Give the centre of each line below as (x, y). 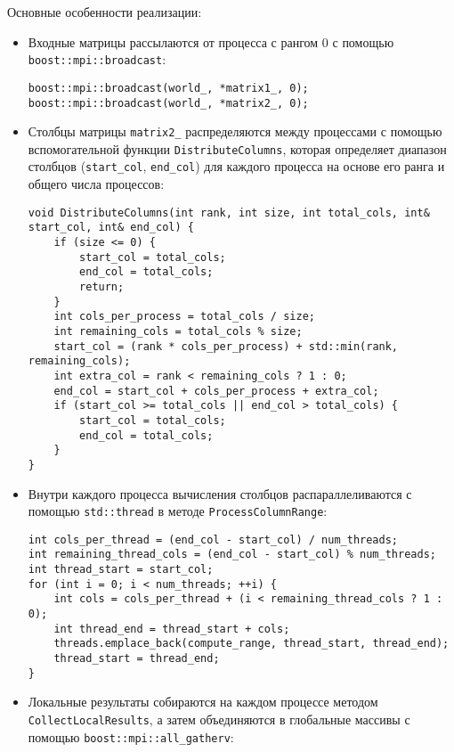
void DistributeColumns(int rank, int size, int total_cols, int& (229, 213)
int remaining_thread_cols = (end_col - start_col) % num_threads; (232, 555)
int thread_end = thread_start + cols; (172, 629)
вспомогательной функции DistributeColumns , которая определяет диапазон (237, 148)
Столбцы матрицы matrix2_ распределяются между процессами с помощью (235, 131)
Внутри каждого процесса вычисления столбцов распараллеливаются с (220, 493)
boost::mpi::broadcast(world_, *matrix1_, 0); (168, 88)
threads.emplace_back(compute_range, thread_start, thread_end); (251, 644)
